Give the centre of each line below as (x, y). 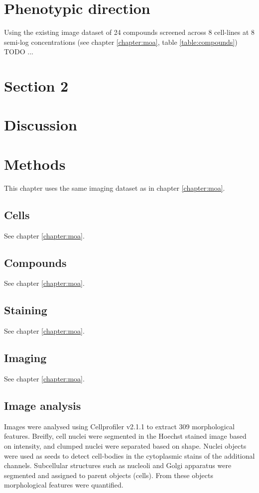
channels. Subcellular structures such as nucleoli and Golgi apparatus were (118, 465)
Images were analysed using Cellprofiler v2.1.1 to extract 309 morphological (119, 426)
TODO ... (19, 52)
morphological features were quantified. (64, 485)
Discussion (41, 125)
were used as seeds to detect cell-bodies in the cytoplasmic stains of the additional (129, 455)
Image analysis (43, 405)
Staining (26, 310)
